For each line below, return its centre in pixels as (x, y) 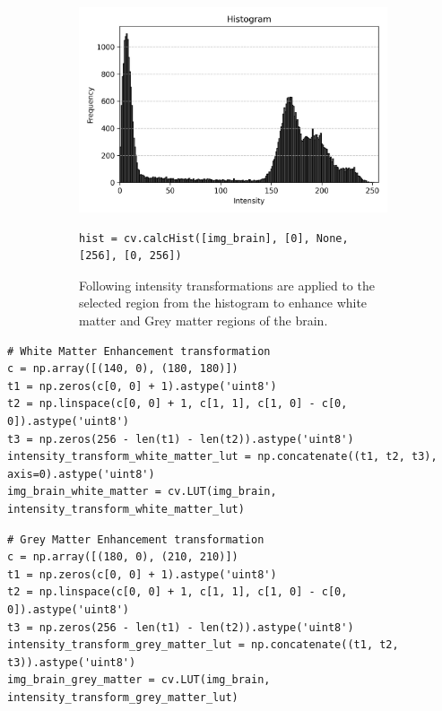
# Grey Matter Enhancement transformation (136, 539)
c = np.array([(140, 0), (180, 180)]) (123, 369)
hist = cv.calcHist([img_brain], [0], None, (214, 238)
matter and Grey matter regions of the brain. (204, 321)
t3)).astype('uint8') (72, 662)
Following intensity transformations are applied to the (227, 285)
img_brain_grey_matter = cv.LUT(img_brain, (139, 680)
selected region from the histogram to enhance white (223, 303)
